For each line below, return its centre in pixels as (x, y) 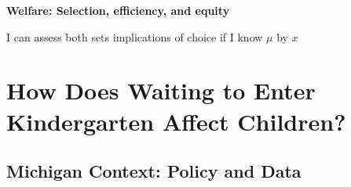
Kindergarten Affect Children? (176, 121)
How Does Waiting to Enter (161, 90)
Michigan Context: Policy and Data (154, 171)
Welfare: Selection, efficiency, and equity (118, 10)
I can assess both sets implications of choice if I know (135, 36)
